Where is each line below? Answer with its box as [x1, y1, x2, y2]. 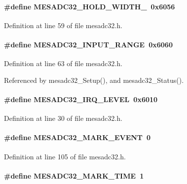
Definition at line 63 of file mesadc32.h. [4, 58, 122, 69]
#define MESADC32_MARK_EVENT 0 [4, 132, 151, 143]
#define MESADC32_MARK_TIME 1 [4, 170, 144, 181]
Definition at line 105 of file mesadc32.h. [4, 151, 126, 161]
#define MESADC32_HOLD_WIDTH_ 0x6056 [4, 1, 175, 11]
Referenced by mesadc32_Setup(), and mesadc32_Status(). [4, 74, 184, 85]
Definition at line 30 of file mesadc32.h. [4, 113, 122, 123]
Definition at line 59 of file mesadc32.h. [4, 20, 122, 30]
